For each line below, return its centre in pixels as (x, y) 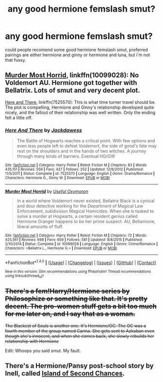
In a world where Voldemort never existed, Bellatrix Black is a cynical (86, 201)
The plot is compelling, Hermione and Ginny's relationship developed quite (80, 107)
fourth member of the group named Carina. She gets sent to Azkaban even (80, 331)
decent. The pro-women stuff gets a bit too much (81, 307)
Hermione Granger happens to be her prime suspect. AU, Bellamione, (86, 221)
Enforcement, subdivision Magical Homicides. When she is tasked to (85, 211)
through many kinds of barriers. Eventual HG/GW (66, 156)
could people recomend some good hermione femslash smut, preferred (76, 50)
